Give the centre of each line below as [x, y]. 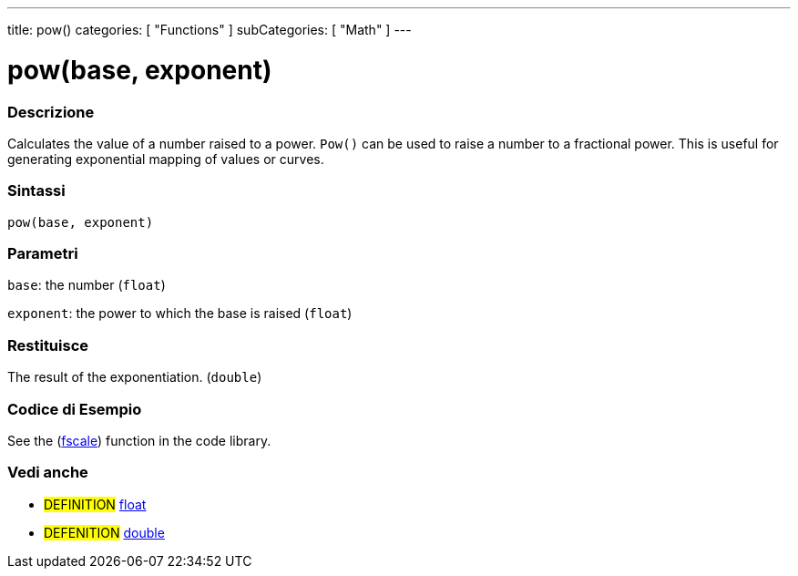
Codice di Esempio [75, 409]
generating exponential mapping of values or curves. [166, 159]
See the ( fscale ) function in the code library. [139, 440]
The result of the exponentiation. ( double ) [135, 377]
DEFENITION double [104, 532]
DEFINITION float [95, 504]
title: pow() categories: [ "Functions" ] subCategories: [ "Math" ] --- [210, 30]
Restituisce [48, 345]
